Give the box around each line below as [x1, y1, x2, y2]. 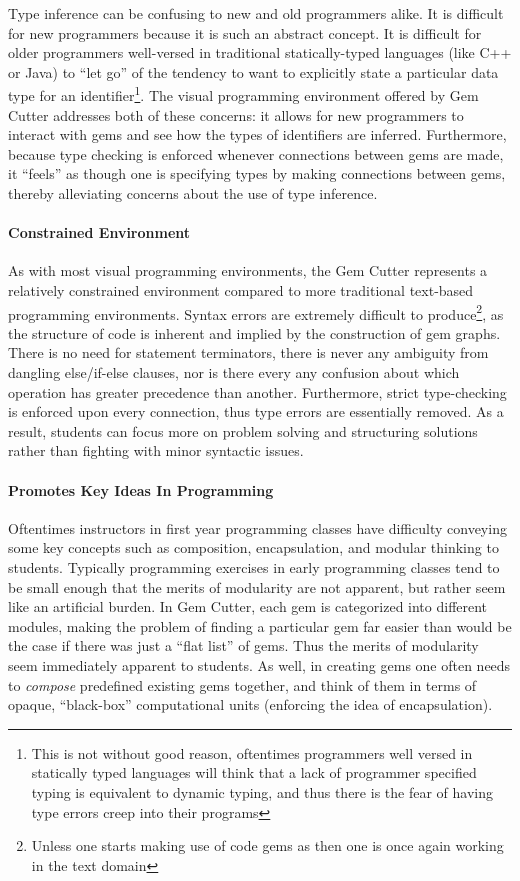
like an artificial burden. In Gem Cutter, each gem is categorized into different [8, 596, 488, 617]
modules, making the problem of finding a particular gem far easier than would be [8, 615, 512, 636]
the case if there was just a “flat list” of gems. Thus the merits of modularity [8, 635, 479, 656]
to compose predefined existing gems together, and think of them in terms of [8, 674, 477, 695]
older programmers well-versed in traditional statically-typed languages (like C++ [8, 42, 512, 63]
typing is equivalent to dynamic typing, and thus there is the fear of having [31, 781, 493, 802]
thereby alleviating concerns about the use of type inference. [8, 183, 378, 203]
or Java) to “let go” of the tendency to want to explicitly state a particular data [8, 61, 499, 82]
